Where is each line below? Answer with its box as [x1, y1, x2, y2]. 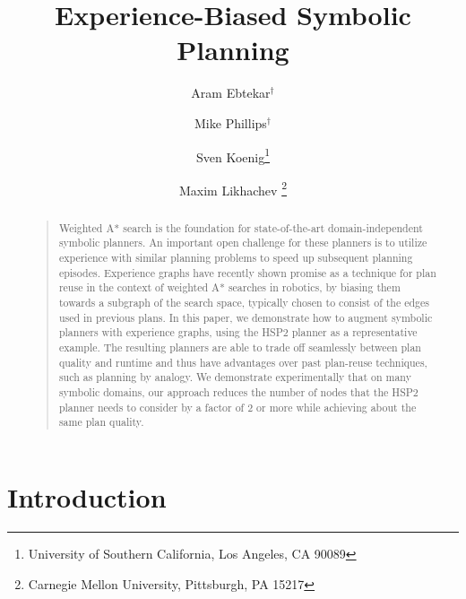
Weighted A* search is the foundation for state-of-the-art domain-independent [58, 220, 423, 235]
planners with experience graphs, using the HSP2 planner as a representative [58, 325, 418, 340]
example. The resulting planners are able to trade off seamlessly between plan [58, 340, 421, 355]
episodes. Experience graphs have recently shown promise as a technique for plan [58, 265, 436, 280]
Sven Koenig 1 [195, 144, 271, 166]
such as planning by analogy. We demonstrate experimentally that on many [58, 369, 411, 385]
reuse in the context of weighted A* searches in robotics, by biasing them [58, 280, 401, 295]
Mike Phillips [194, 113, 267, 132]
